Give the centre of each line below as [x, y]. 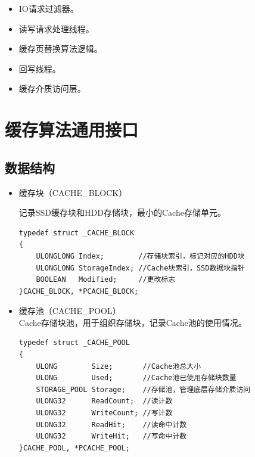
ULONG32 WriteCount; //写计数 [104, 413]
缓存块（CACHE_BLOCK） [73, 192]
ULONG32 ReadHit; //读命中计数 [111, 425]
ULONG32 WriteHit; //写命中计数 [111, 436]
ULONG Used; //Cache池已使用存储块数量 [136, 378]
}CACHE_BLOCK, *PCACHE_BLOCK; [79, 291]
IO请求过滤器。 [49, 8]
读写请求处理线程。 [56, 28]
